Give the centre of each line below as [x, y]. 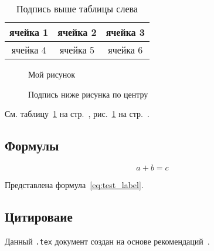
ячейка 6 [125, 50]
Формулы [32, 145]
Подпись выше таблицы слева [77, 9]
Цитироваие [39, 216]
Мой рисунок [52, 74]
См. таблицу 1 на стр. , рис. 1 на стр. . [77, 114]
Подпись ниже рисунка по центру [88, 94]
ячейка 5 [77, 50]
